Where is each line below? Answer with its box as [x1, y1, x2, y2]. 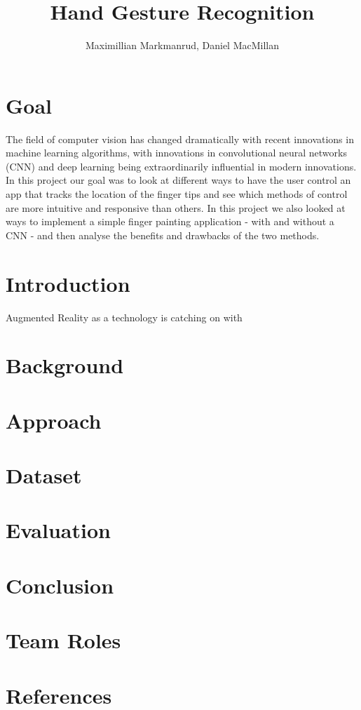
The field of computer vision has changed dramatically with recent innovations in [6, 131, 354, 146]
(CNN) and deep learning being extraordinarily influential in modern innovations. [6, 159, 357, 173]
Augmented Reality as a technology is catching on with [6, 309, 243, 324]
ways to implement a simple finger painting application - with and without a [6, 214, 334, 229]
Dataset [6, 461, 82, 490]
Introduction [6, 269, 130, 297]
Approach [6, 406, 102, 434]
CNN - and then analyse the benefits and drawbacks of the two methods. [6, 227, 320, 242]
